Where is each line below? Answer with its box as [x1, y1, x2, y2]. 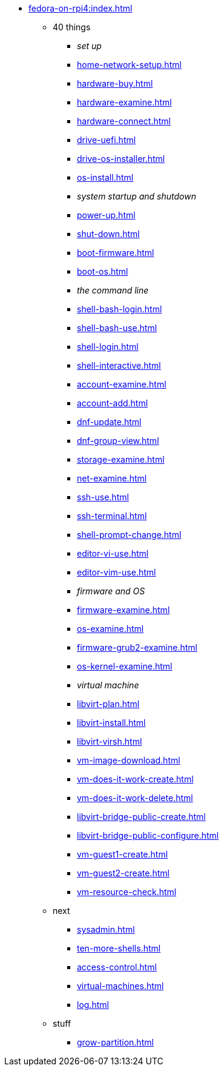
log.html [77, 999, 109, 1010]
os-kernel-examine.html [77, 661, 173, 671]
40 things [53, 22, 91, 32]
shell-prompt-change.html [77, 529, 182, 540]
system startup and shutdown [77, 191, 196, 201]
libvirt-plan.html [77, 699, 140, 709]
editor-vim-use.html [77, 567, 156, 577]
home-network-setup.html [77, 59, 182, 70]
